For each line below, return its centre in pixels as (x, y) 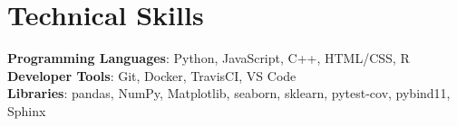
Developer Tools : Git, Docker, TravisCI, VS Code (152, 75)
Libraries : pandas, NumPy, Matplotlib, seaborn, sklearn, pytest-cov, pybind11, (229, 93)
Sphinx (27, 110)
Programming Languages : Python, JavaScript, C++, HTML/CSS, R (209, 58)
